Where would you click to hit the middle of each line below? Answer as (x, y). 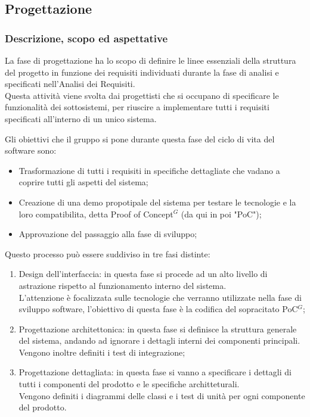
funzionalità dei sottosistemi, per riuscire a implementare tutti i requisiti (137, 107)
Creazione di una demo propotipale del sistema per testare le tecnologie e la (157, 202)
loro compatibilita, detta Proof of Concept (96, 214)
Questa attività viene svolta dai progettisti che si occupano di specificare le (142, 95)
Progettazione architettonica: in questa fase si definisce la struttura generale (158, 329)
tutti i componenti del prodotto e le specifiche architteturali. (129, 384)
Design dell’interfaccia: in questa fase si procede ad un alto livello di (143, 274)
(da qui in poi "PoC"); (221, 214)
